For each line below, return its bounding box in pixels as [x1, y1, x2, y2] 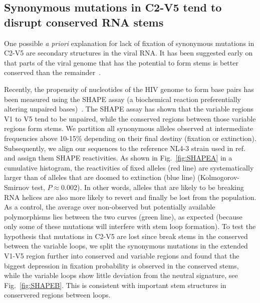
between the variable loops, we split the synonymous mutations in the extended [4, 240, 248, 251]
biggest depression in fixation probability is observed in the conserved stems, [4, 260, 239, 270]
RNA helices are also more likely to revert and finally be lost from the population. [4, 191, 256, 202]
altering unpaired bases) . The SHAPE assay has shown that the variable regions [4, 103, 254, 114]
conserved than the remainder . [4, 67, 101, 77]
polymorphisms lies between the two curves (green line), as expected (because [4, 211, 242, 221]
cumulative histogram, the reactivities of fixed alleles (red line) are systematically [4, 162, 254, 172]
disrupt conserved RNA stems [4, 14, 164, 29]
